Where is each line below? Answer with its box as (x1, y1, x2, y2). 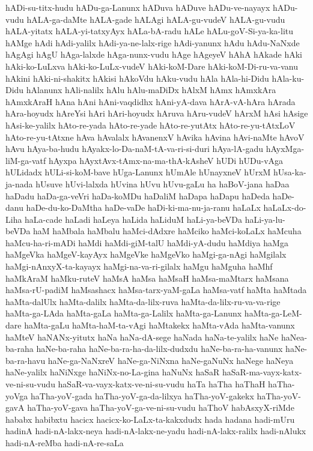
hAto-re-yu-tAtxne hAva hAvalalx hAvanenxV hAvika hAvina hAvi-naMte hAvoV (5, 130, 305, 143)
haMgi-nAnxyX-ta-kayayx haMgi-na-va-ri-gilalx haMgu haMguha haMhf (5, 260, 273, 273)
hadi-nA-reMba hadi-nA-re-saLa (5, 436, 124, 449)
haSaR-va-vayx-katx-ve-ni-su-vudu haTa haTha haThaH (58, 378, 266, 390)
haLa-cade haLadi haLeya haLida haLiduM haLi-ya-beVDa (25, 213, 242, 225)
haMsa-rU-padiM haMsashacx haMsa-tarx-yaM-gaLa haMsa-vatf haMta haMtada (5, 283, 307, 296)
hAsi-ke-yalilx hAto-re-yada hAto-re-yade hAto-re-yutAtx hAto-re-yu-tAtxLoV (5, 118, 296, 131)
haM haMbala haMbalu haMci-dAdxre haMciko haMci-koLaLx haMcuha (33, 225, 302, 237)
